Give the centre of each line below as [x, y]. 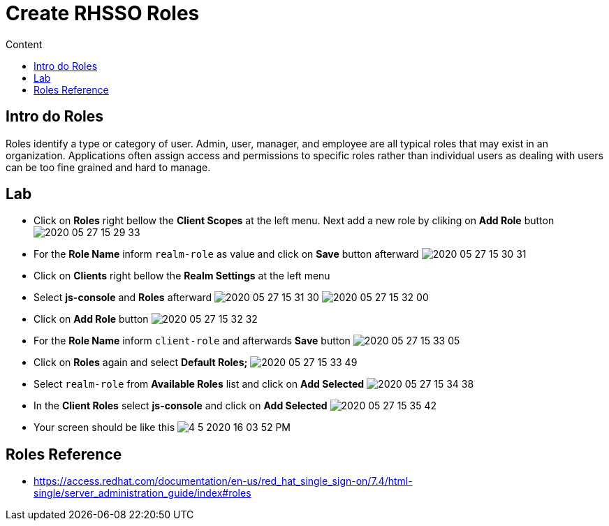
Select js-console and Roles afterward [123, 298]
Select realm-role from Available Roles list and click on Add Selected [199, 384]
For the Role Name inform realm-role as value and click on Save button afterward [226, 254]
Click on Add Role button [91, 319]
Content [24, 44]
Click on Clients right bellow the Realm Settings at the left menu [182, 276]
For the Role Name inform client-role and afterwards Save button [192, 341]
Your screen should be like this [104, 428]
